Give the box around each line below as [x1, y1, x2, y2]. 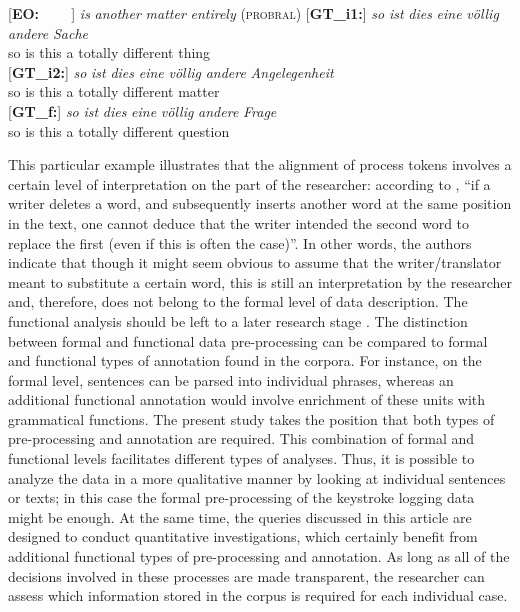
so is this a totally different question [8, 120, 230, 141]
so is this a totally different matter [8, 81, 220, 102]
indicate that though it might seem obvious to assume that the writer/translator [8, 252, 502, 273]
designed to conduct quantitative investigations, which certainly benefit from [8, 526, 478, 547]
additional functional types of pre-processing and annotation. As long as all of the [8, 546, 510, 567]
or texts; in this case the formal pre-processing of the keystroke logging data [8, 487, 475, 508]
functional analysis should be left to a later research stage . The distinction [8, 310, 468, 331]
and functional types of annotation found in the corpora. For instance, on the [8, 350, 482, 371]
